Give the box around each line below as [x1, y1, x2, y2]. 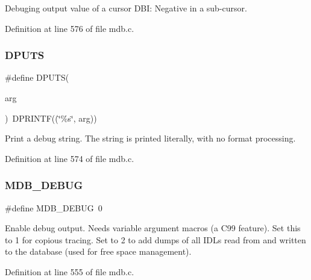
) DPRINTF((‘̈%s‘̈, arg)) [5, 111, 97, 124]
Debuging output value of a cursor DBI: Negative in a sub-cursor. [5, 2, 247, 14]
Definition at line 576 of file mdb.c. [5, 22, 134, 34]
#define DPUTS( [5, 71, 69, 84]
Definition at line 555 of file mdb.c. [5, 265, 134, 278]
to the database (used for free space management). [5, 245, 192, 258]
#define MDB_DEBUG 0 [5, 201, 102, 214]
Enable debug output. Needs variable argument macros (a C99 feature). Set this [5, 222, 301, 234]
